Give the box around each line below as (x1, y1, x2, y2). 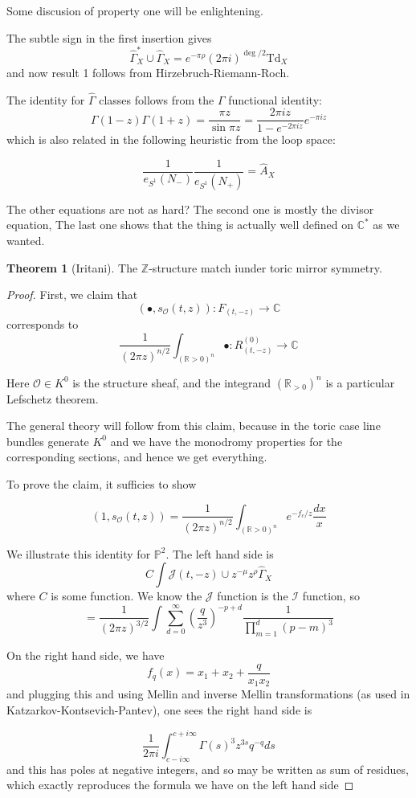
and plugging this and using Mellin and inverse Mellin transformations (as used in (6, 685, 410, 702)
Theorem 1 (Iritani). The (6, 259, 138, 276)
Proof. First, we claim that (6, 286, 138, 303)
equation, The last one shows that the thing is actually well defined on (6, 216, 353, 233)
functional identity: (228, 91, 322, 108)
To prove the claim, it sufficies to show (6, 476, 197, 493)
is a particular (325, 374, 395, 391)
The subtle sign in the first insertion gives (6, 29, 212, 46)
